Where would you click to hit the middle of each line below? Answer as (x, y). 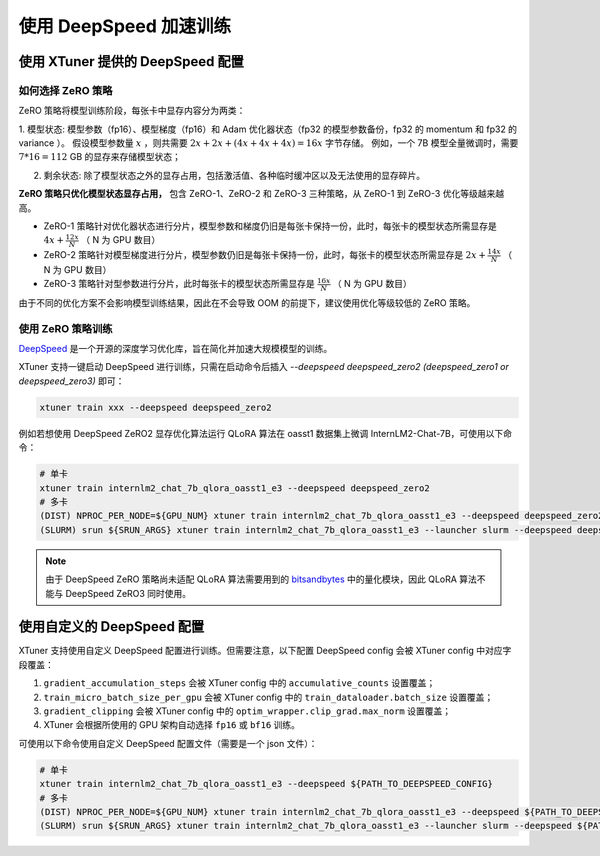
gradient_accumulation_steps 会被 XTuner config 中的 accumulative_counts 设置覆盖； (239, 683)
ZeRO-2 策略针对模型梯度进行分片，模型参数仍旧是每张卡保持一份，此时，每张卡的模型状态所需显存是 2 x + (265, 255)
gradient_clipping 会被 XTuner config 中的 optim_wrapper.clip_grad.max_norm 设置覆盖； (247, 711)
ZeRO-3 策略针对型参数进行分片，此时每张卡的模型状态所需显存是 (179, 284)
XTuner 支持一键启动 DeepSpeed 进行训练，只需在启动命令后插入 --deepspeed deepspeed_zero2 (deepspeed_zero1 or (263, 367)
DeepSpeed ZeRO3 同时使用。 (128, 593)
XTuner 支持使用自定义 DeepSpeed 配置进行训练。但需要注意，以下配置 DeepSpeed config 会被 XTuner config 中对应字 (265, 651)
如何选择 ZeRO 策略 (65, 90)
